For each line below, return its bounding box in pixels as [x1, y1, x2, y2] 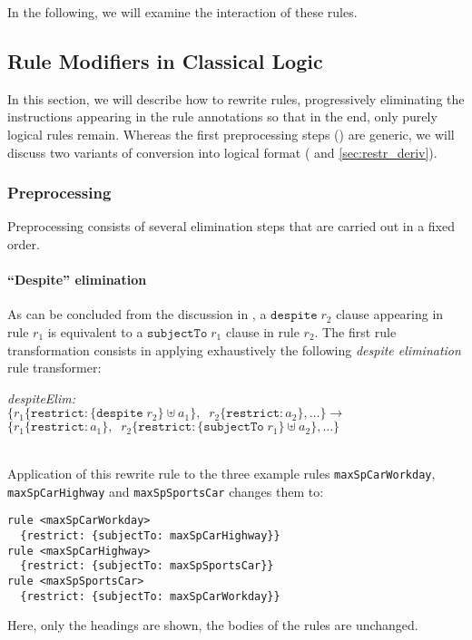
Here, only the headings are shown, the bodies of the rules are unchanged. [7, 616, 418, 635]
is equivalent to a [47, 322, 143, 341]
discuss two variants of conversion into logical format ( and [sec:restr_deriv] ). [7, 142, 438, 161]
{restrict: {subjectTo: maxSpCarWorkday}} [20, 589, 280, 603]
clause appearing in [336, 305, 444, 324]
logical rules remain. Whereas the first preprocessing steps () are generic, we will [7, 124, 455, 143]
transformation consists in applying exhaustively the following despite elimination [7, 340, 461, 359]
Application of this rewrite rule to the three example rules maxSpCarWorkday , [7, 463, 436, 482]
